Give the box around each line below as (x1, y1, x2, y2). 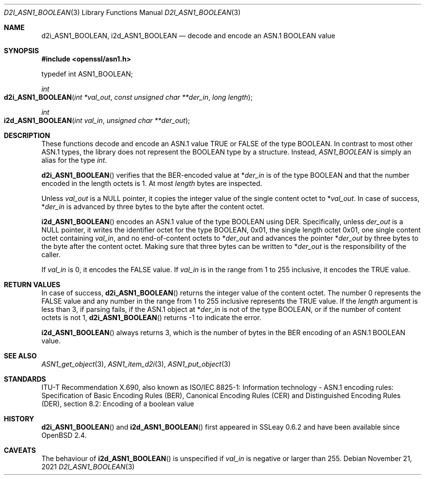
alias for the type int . (41, 156, 107, 164)
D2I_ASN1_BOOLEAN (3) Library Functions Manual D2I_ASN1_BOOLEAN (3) (4, 8, 241, 16)
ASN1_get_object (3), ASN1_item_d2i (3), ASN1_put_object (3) (41, 360, 231, 368)
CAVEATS (4, 446, 36, 454)
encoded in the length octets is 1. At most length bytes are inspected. (41, 179, 262, 187)
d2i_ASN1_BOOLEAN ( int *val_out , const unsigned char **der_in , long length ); (4, 93, 253, 101)
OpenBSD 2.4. (41, 431, 87, 439)
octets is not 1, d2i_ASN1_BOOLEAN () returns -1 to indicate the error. (41, 313, 262, 322)
